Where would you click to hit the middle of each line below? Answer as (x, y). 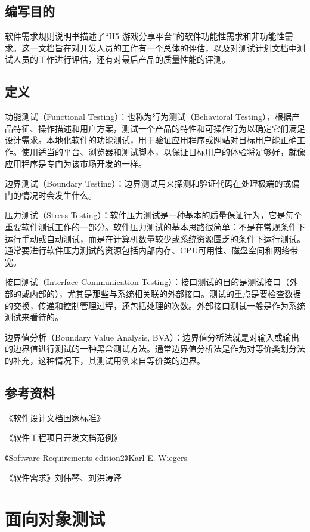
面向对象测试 (55, 519)
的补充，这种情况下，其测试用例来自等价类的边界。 (105, 360)
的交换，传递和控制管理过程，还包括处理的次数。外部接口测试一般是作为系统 (155, 305)
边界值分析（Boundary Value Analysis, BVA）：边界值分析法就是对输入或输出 (152, 337)
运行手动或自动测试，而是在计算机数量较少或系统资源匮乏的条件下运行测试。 (155, 238)
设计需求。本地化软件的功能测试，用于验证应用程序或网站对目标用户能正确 (151, 140)
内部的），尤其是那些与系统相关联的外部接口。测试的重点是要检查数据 (165, 293)
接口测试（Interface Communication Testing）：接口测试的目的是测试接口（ (147, 282)
